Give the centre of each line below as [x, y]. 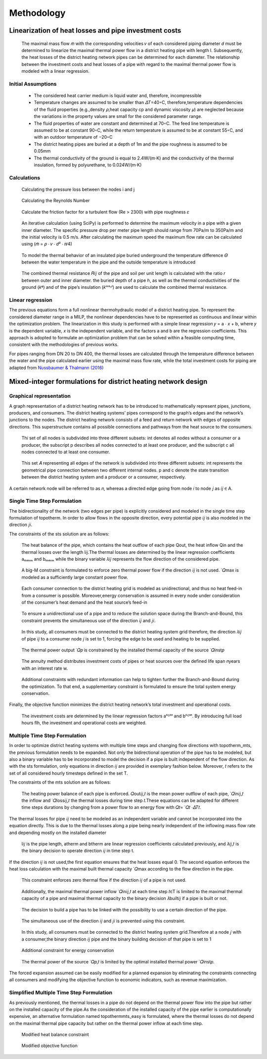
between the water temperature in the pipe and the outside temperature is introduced [109, 262]
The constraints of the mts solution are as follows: [60, 782]
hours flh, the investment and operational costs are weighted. [84, 723]
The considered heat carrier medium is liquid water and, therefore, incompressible [118, 96]
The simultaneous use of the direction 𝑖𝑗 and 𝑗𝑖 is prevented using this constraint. [103, 921]
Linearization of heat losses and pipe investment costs [95, 30]
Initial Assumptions [33, 84]
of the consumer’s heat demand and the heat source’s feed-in [85, 602]
